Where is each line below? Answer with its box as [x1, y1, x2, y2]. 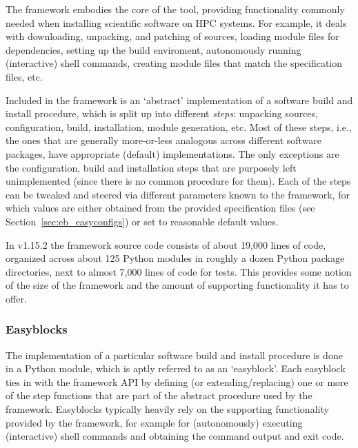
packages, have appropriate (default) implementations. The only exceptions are [6, 146, 339, 161]
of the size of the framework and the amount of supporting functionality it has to [6, 278, 349, 292]
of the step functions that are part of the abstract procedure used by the [6, 388, 312, 403]
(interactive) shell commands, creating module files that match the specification [6, 56, 343, 70]
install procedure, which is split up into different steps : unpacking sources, [6, 106, 318, 121]
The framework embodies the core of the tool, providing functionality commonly [6, 2, 345, 16]
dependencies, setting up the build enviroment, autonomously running [6, 42, 301, 57]
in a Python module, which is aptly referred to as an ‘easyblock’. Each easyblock [6, 361, 346, 376]
